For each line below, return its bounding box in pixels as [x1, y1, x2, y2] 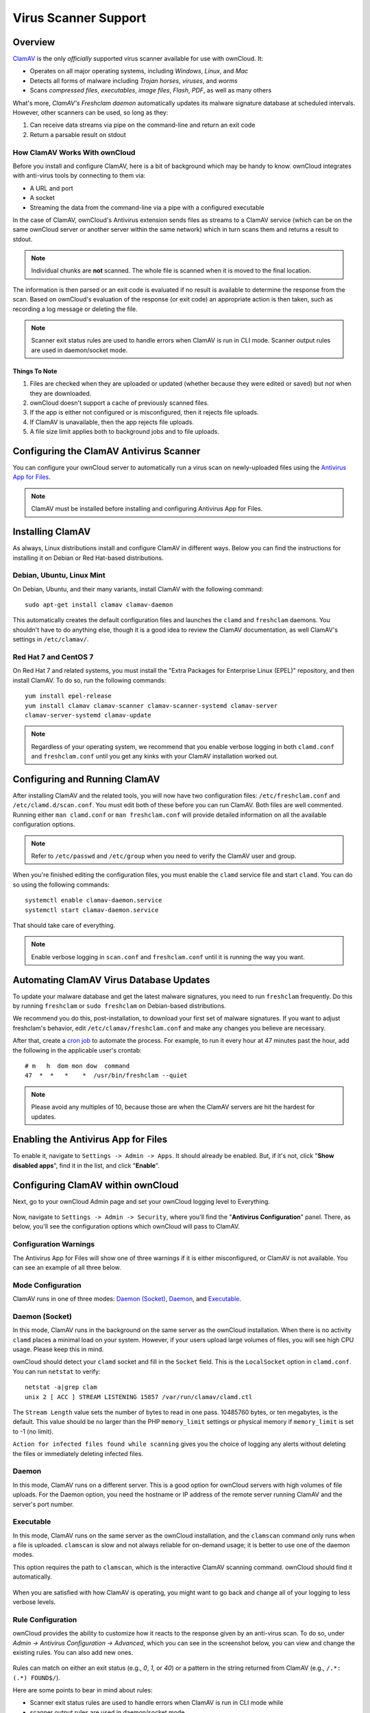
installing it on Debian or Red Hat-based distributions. [12, 554, 164, 562]
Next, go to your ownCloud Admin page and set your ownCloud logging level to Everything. [12, 1197, 271, 1205]
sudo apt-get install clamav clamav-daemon [25, 601, 173, 609]
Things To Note [12, 367, 58, 375]
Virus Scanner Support [12, 10, 147, 25]
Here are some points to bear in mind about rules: [12, 1686, 153, 1694]
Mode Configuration [12, 1280, 82, 1290]
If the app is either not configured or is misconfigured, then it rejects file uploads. [29, 408, 259, 417]
